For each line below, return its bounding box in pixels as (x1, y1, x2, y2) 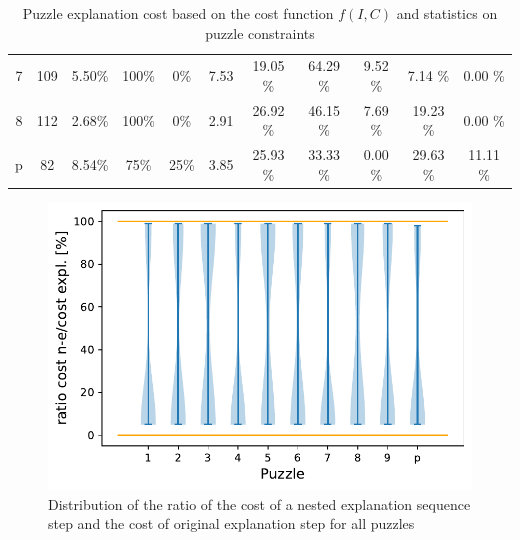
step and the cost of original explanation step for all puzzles (48, 513, 415, 534)
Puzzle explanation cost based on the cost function (22, 3, 334, 23)
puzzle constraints (205, 22, 315, 43)
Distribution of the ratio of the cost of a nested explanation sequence (48, 493, 471, 514)
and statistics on (396, 3, 498, 23)
